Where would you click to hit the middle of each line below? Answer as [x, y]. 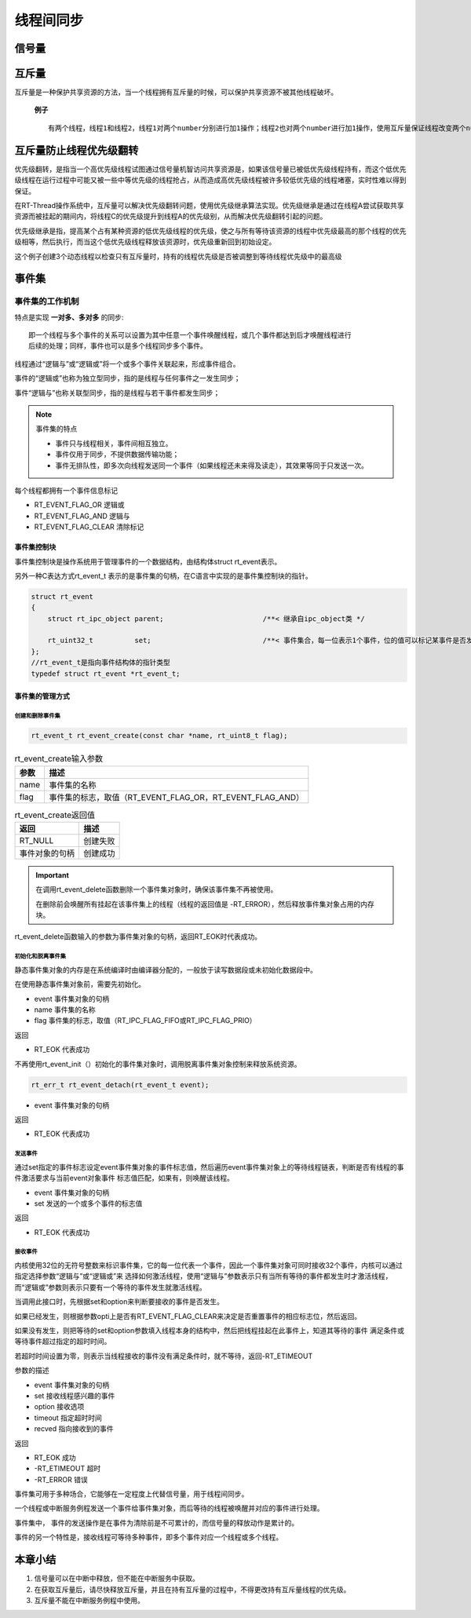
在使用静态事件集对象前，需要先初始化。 [80, 984]
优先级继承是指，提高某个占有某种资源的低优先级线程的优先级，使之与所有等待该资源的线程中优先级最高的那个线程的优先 [210, 231]
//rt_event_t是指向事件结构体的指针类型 [100, 663]
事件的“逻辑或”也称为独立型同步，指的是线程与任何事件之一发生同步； [128, 378]
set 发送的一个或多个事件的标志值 [88, 1203]
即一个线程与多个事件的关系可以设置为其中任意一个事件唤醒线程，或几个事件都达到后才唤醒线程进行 [190, 335]
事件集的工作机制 [47, 301]
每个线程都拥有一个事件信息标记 [66, 490]
